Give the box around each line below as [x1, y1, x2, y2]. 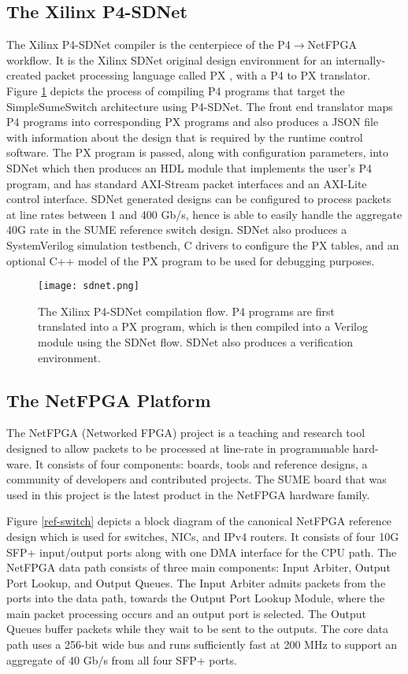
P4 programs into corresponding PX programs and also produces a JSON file [6, 113, 379, 130]
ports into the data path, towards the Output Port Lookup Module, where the [6, 590, 385, 606]
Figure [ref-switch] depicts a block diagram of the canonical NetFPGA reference [6, 513, 392, 529]
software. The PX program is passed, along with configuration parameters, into [6, 144, 388, 161]
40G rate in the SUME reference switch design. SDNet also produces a [6, 221, 347, 238]
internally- [336, 51, 386, 68]
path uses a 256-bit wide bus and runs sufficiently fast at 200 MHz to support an [6, 636, 398, 653]
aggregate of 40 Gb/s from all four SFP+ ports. [6, 651, 237, 668]
